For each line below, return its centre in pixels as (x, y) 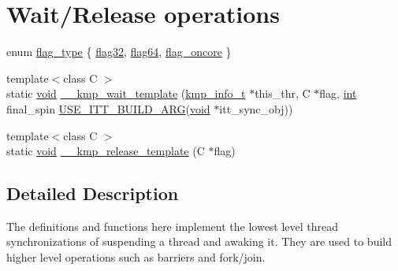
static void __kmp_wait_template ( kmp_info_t (126, 93)
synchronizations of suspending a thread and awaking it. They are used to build (199, 241)
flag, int (338, 93)
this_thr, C (283, 93)
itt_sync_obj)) (256, 108)
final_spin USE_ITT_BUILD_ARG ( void (108, 108)
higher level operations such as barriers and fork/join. (136, 257)
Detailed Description (93, 193)
